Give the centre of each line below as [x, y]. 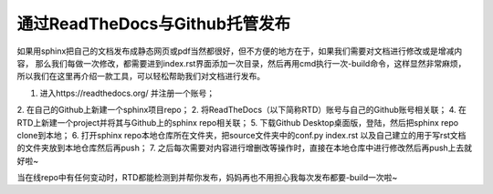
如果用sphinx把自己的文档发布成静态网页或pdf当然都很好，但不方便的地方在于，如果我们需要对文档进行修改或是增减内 [240, 51]
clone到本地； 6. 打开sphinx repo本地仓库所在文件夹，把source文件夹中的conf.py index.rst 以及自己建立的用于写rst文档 [241, 135]
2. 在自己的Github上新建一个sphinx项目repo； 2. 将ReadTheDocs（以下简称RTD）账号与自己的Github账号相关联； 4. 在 [242, 110]
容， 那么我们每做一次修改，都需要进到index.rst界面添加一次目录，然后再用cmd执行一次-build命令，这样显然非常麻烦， [241, 63]
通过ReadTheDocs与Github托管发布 [154, 24]
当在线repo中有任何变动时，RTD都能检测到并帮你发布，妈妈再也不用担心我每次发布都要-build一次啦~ [207, 178]
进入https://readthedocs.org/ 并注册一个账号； [127, 93]
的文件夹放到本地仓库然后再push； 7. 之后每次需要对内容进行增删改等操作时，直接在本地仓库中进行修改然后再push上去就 [245, 148]
